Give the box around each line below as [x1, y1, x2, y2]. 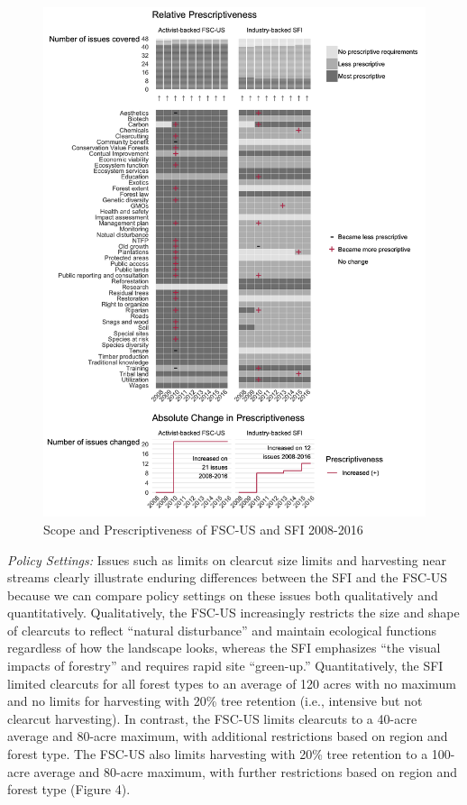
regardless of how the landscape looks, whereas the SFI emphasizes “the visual [7, 638, 441, 657]
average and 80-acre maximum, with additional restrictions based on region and [7, 727, 448, 746]
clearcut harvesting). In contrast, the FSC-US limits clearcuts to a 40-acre [7, 709, 417, 727]
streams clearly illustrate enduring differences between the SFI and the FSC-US [7, 568, 448, 587]
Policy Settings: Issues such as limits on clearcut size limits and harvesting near [7, 550, 447, 569]
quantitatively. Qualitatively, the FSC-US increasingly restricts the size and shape [7, 603, 460, 622]
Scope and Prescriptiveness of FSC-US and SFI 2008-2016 [43, 519, 363, 538]
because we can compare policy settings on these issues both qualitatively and [7, 585, 438, 604]
